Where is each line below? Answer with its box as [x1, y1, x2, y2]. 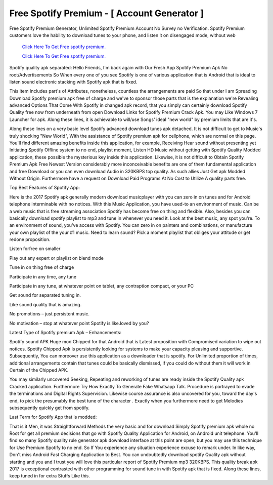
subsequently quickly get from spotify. [9, 405, 89, 411]
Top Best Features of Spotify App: [9, 185, 80, 191]
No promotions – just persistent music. [9, 311, 89, 317]
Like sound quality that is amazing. [9, 301, 82, 307]
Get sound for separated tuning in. [9, 292, 81, 298]
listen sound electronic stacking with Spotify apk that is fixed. [9, 78, 138, 85]
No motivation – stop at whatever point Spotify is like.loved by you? [9, 320, 149, 326]
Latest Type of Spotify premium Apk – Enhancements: [9, 330, 121, 335]
